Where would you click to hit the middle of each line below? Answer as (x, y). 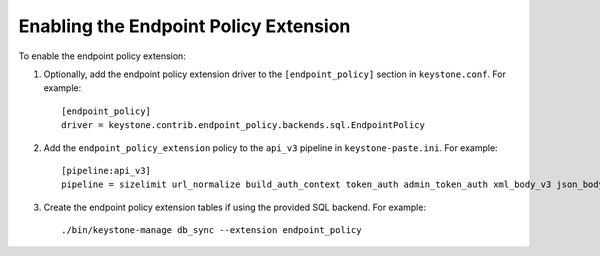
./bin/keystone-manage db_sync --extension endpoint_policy (211, 230)
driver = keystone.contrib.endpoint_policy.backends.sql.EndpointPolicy (243, 125)
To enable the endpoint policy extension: (102, 56)
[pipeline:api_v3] (106, 170)
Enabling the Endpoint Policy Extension (184, 26)
